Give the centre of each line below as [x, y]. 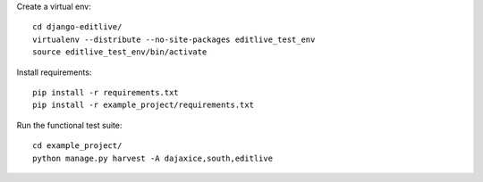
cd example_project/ [77, 146]
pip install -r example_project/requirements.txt [144, 105]
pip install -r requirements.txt [106, 92]
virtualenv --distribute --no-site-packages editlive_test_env [174, 39]
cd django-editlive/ [77, 27]
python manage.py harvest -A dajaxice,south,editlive [153, 158]
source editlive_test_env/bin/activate [120, 52]
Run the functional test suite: [69, 125]
